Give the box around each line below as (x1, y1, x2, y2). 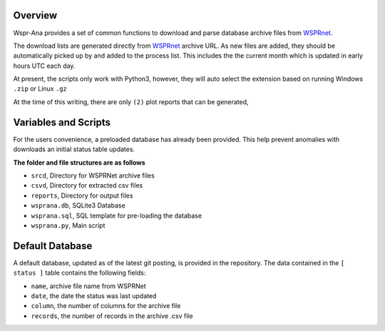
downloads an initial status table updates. (13, 145, 135, 153)
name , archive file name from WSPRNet (31, 282, 146, 290)
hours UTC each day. (13, 61, 76, 70)
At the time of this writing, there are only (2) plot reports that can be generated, (13, 97, 249, 106)
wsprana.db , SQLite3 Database (31, 201, 126, 210)
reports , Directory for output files (31, 191, 133, 200)
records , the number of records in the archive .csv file (31, 311, 193, 320)
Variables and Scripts (13, 116, 111, 128)
